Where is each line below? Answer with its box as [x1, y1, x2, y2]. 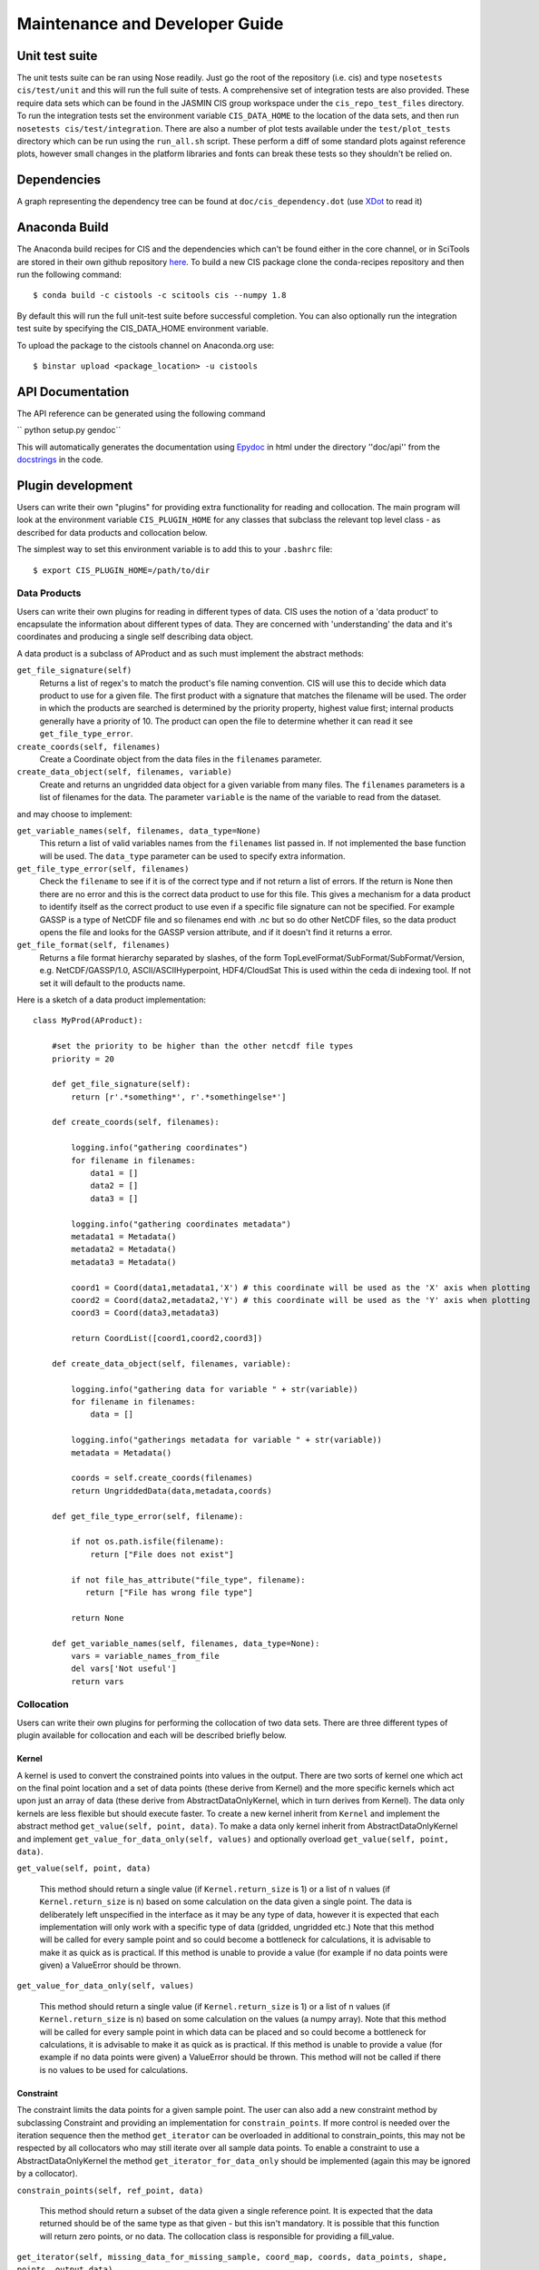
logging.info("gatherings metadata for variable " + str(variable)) [71, 1435, 383, 1446]
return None [71, 1613, 124, 1623]
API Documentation [16, 384, 130, 400]
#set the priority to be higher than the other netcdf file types [51, 1041, 354, 1051]
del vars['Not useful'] [71, 1663, 177, 1674]
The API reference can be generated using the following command [16, 408, 266, 419]
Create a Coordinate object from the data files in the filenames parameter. [39, 754, 322, 765]
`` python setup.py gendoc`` [16, 425, 122, 436]
